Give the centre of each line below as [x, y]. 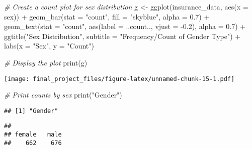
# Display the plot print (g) [46, 62]
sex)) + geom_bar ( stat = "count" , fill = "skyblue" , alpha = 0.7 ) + [107, 16]
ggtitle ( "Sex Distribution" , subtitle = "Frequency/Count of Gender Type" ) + [122, 36]
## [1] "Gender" [31, 111]
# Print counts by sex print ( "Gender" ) [63, 95]
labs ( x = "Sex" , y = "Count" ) [49, 46]
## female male [33, 135]
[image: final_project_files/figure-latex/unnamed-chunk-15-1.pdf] [119, 79]
